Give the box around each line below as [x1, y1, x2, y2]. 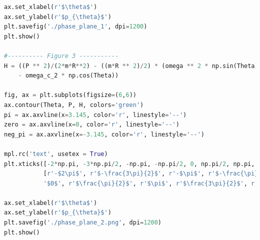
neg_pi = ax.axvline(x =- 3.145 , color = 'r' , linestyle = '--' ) [4, 130, 205, 138]
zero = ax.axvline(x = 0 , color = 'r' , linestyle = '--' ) [4, 121, 179, 128]
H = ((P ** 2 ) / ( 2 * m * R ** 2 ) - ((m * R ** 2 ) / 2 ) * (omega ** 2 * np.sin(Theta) [4, 62, 258, 69]
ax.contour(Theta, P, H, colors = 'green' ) [4, 101, 144, 108]
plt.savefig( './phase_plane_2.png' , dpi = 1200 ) [4, 219, 162, 226]
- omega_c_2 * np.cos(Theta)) [18, 72, 119, 79]
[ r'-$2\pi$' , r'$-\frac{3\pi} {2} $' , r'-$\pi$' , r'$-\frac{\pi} [43, 170, 258, 177]
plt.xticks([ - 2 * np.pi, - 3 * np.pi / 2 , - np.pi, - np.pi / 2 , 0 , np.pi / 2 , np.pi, [4, 160, 255, 167]
